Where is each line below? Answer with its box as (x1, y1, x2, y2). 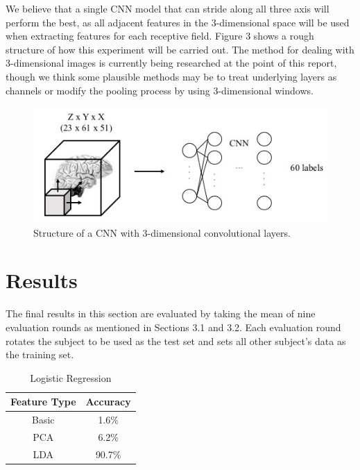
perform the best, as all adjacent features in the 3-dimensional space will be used (6, 15, 350, 29)
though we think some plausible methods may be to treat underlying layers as (6, 69, 337, 83)
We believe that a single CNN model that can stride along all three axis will (6, 1, 329, 15)
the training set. (6, 347, 74, 362)
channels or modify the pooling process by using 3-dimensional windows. (6, 83, 314, 97)
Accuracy (85, 394, 131, 409)
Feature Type (10, 394, 76, 409)
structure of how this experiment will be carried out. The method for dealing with (6, 42, 354, 56)
